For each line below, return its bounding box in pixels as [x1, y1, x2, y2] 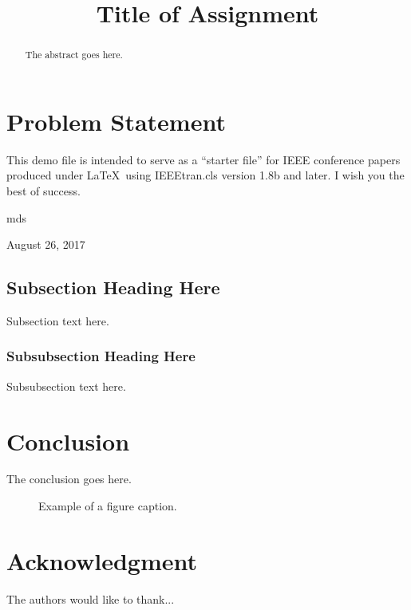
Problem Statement [6, 104, 226, 137]
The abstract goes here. [25, 48, 123, 61]
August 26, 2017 [6, 236, 85, 253]
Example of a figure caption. [38, 498, 177, 514]
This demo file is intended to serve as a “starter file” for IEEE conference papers [6, 151, 401, 167]
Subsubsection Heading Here [6, 346, 196, 366]
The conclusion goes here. [6, 470, 132, 487]
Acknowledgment [6, 544, 197, 577]
